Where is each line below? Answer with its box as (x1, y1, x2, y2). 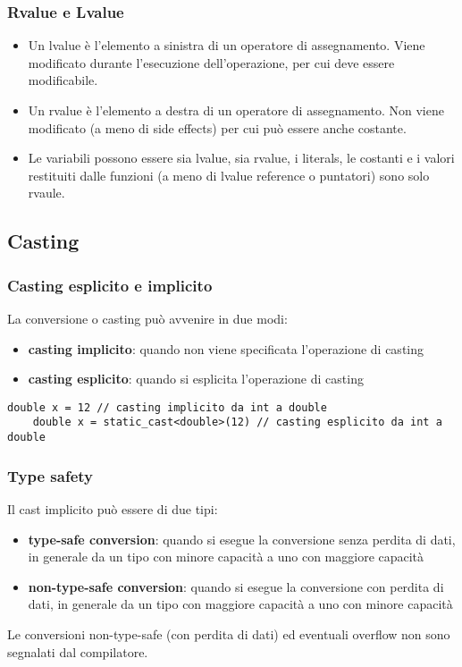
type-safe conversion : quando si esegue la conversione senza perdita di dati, (28, 529, 456, 548)
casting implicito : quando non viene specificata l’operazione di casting (28, 339, 424, 358)
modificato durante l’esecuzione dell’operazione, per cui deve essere (28, 53, 395, 72)
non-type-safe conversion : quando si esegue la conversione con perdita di (28, 577, 444, 595)
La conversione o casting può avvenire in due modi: (7, 308, 288, 327)
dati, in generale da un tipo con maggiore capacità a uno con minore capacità (28, 595, 453, 613)
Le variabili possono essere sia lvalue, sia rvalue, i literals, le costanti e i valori (28, 148, 455, 167)
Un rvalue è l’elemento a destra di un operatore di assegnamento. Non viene (28, 101, 444, 119)
